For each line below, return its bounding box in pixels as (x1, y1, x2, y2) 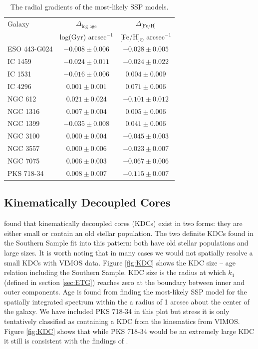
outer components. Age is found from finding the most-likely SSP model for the (4, 286, 247, 297)
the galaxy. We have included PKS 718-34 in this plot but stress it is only (4, 306, 230, 316)
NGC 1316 (7, 105, 40, 116)
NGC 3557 (7, 143, 40, 153)
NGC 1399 (7, 118, 40, 128)
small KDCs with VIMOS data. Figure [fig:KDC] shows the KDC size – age (4, 257, 236, 267)
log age (81, 23, 97, 29)
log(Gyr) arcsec (59, 31, 107, 41)
